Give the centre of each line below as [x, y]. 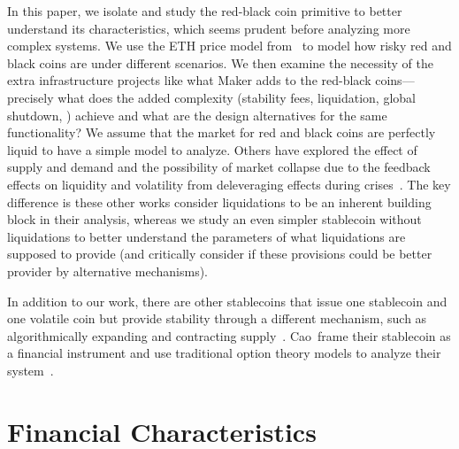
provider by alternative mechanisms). [107, 271]
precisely [31, 97]
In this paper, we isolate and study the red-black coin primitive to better [205, 11]
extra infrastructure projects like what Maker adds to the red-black [189, 80]
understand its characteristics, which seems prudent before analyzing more [209, 28]
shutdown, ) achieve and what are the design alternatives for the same [197, 115]
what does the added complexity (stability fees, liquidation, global [237, 97]
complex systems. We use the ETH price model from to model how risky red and [229, 46]
